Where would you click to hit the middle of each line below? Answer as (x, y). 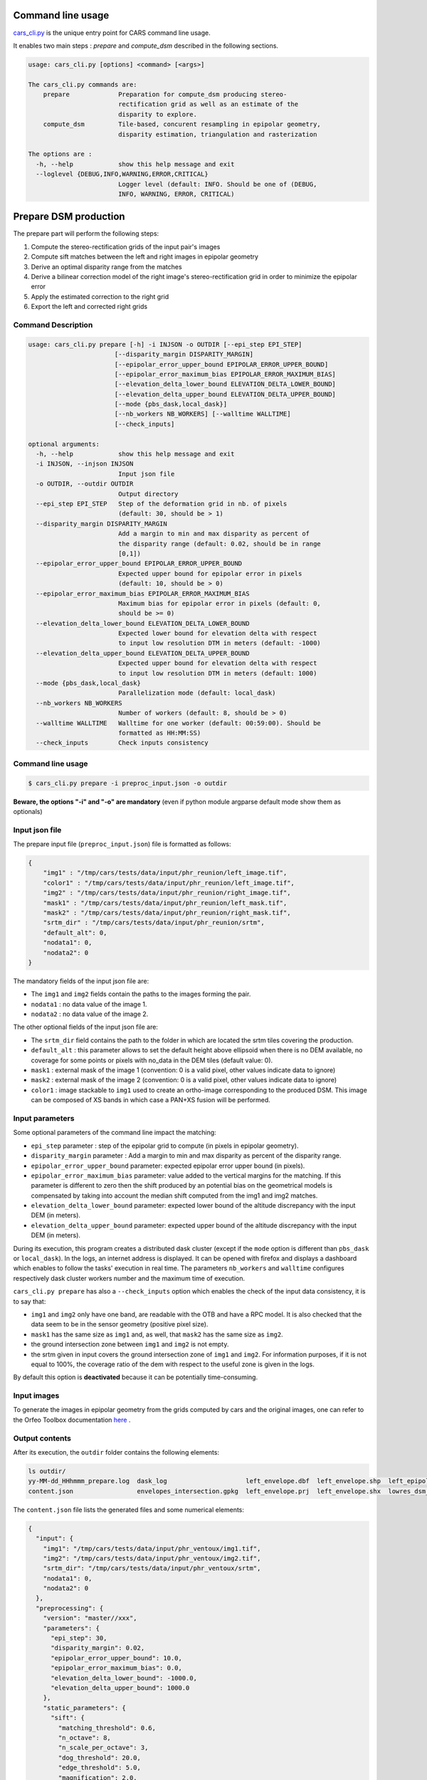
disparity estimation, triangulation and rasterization (217, 134)
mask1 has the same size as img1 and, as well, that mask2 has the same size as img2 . (157, 1334)
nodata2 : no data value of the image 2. (90, 1014)
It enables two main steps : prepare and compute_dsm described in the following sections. (146, 46)
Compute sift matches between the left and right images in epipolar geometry (145, 257)
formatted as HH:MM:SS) (159, 733)
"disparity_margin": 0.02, (98, 1648)
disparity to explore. (157, 114)
